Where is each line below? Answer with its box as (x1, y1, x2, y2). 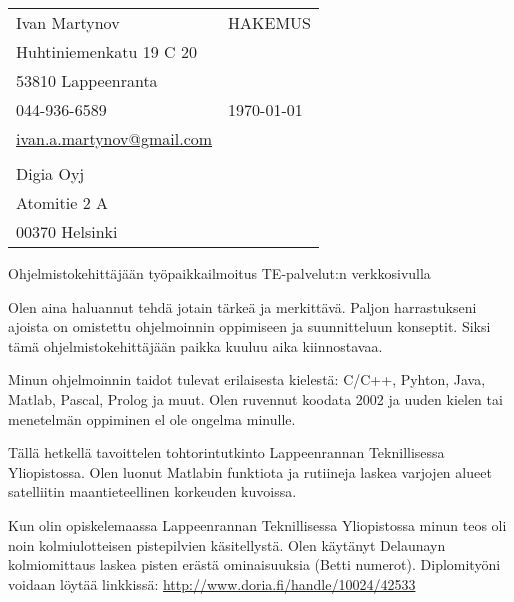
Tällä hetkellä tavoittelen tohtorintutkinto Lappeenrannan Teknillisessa (8, 442, 445, 463)
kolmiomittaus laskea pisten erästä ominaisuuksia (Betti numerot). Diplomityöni (8, 554, 501, 575)
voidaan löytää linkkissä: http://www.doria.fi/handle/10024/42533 (8, 573, 416, 594)
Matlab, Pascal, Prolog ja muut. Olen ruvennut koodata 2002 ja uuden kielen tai (8, 388, 503, 409)
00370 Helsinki (16, 220, 118, 243)
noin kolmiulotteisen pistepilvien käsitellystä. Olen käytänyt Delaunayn (8, 534, 446, 555)
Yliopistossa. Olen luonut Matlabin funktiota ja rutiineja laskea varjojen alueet (8, 461, 492, 482)
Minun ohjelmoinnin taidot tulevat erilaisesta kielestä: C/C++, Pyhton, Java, (8, 369, 486, 390)
